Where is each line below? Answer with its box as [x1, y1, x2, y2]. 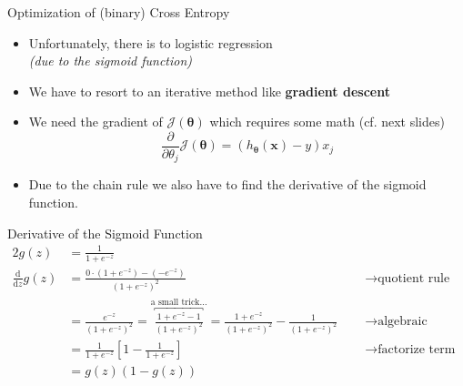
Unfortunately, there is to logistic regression [28, 33, 273, 52]
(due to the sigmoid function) [28, 51, 193, 70]
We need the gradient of [28, 112, 163, 131]
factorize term [377, 343, 456, 357]
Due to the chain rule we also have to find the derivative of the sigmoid [28, 175, 427, 194]
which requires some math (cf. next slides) [209, 112, 445, 131]
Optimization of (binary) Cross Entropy [7, 3, 230, 21]
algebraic [377, 315, 428, 329]
